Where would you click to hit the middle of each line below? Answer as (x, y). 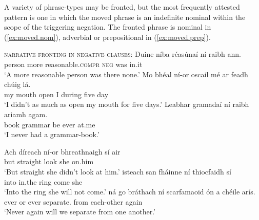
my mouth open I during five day (56, 94)
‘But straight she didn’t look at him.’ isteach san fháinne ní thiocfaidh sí (118, 171)
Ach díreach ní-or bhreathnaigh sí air (62, 151)
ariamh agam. (26, 114)
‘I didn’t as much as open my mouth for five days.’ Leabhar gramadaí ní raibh (127, 104)
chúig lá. (17, 84)
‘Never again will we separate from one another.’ (80, 212)
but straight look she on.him (49, 161)
